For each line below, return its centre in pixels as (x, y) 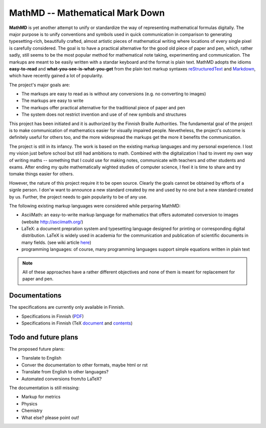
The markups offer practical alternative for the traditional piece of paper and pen (103, 107)
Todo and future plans (44, 337)
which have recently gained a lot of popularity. (56, 76)
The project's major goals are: (39, 85)
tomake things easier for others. (41, 174)
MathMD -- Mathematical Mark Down (87, 13)
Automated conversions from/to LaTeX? (62, 379)
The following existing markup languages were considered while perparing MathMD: (95, 206)
